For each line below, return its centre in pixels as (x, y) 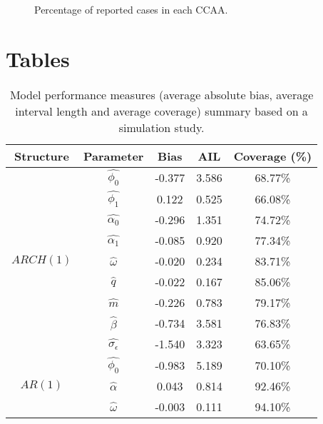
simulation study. (161, 127)
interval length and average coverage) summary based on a (161, 111)
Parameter (113, 156)
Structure (42, 156)
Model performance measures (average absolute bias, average (161, 94)
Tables (38, 58)
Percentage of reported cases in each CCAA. (131, 9)
